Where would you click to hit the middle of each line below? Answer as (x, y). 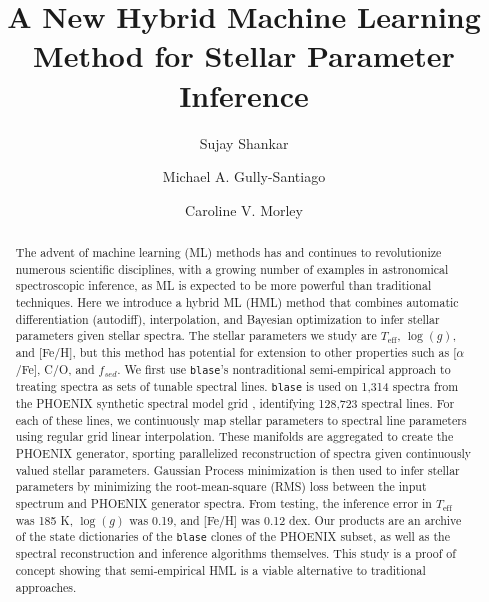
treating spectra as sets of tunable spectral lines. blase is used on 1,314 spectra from (237, 385)
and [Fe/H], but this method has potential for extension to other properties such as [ (236, 352)
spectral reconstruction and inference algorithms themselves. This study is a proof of (235, 553)
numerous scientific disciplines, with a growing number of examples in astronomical (232, 268)
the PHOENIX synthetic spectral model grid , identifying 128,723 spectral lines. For (235, 402)
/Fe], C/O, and (55, 368)
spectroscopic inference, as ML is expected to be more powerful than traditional (223, 285)
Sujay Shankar (244, 142)
